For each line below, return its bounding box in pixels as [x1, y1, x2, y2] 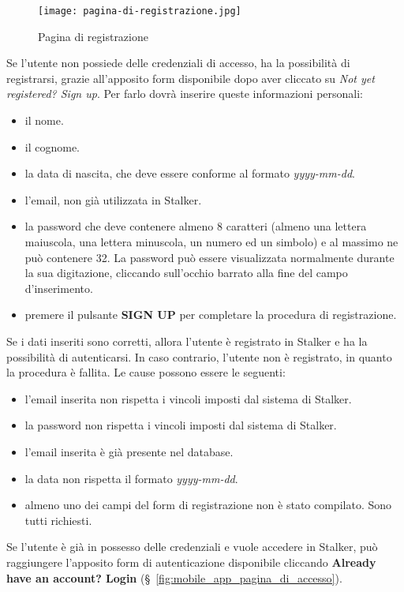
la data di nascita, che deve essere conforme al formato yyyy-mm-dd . [24, 165, 355, 182]
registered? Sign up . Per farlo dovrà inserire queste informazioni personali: [6, 85, 363, 102]
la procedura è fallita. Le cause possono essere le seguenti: [6, 364, 286, 380]
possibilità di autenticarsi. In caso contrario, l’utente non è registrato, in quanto [6, 348, 392, 365]
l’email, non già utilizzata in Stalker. [24, 191, 202, 208]
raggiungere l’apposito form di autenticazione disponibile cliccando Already [6, 553, 376, 570]
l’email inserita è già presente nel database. [24, 443, 234, 459]
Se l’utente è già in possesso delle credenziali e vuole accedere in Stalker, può [6, 538, 378, 555]
